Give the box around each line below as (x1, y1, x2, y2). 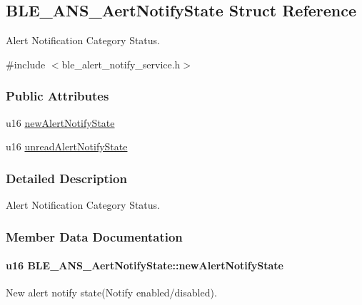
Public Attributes (6, 87, 109, 105)
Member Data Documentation (6, 227, 183, 245)
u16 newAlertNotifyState (6, 115, 115, 130)
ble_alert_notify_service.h (61, 56, 181, 71)
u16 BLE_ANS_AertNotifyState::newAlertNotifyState (6, 258, 283, 273)
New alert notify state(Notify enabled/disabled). (6, 285, 217, 300)
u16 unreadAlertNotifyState (6, 139, 128, 154)
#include (6, 56, 46, 71)
